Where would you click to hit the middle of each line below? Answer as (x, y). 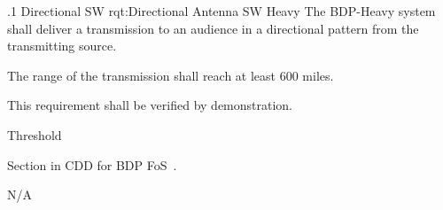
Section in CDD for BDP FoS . (92, 164)
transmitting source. (62, 46)
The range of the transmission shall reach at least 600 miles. (171, 75)
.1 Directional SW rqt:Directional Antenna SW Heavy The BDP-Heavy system (221, 11)
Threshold (35, 134)
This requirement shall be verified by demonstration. (150, 105)
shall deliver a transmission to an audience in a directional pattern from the (213, 28)
